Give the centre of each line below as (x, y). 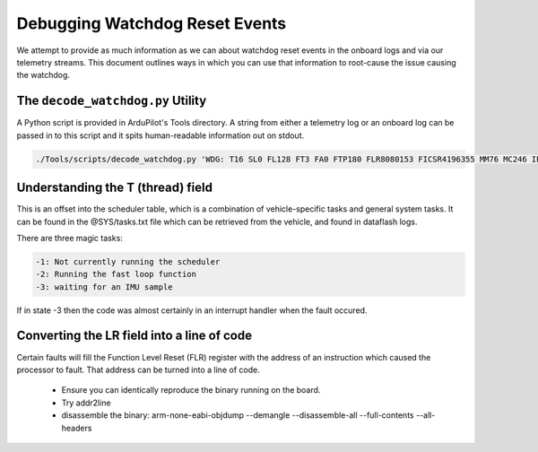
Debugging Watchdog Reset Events (152, 23)
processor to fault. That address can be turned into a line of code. (138, 369)
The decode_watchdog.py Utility (112, 101)
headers (77, 428)
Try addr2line (86, 403)
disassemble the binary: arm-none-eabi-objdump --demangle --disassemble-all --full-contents (238, 415)
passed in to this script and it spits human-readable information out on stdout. (161, 135)
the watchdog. (43, 75)
